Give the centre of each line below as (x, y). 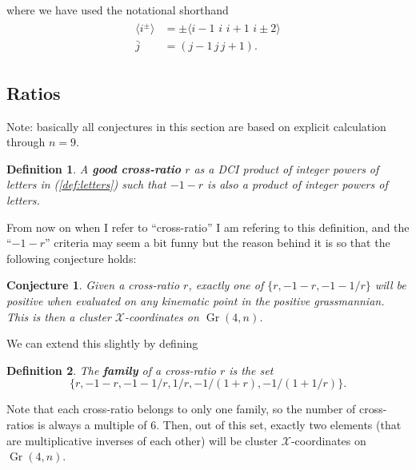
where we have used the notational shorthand (118, 10)
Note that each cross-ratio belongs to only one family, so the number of (181, 409)
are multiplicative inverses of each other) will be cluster (142, 440)
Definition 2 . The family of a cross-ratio (111, 370)
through (26, 142)
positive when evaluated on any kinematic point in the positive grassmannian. (196, 300)
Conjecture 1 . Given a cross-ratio (93, 285)
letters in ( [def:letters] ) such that (86, 184)
